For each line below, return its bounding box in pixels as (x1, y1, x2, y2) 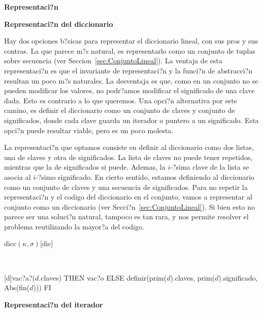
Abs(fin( (4, 282, 30, 293)
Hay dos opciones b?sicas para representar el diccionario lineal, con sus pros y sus (4, 35, 258, 46)
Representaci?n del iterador (4, 299, 103, 309)
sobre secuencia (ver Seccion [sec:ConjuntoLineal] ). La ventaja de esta (4, 55, 222, 66)
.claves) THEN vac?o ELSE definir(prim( (39, 272, 167, 283)
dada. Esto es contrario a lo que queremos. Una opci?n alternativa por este (4, 95, 237, 105)
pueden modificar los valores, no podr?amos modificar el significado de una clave (4, 85, 255, 96)
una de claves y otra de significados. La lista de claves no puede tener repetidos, (4, 151, 253, 162)
